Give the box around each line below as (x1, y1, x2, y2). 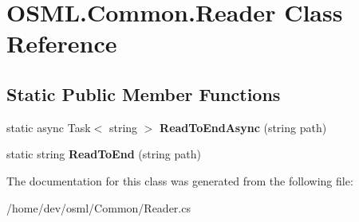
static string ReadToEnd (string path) (6, 146, 201, 162)
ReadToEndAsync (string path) (160, 119, 327, 135)
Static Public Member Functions (6, 81, 281, 106)
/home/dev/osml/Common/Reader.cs (6, 199, 191, 216)
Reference (6, 27, 117, 60)
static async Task (6, 119, 91, 135)
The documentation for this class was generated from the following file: (6, 172, 353, 189)
